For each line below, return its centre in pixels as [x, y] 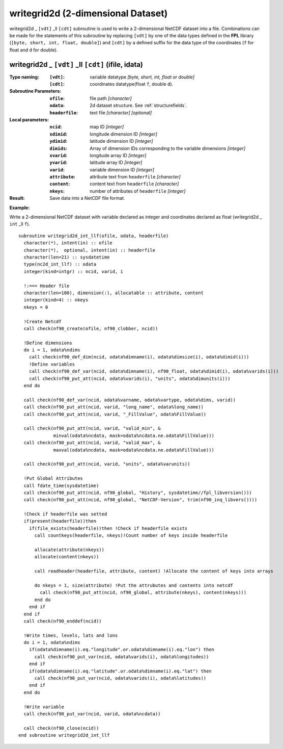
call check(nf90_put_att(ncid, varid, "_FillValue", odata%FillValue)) [115, 414]
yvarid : [59, 163]
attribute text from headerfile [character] [135, 177]
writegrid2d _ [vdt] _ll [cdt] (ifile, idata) [76, 64]
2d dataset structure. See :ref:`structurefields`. [139, 106]
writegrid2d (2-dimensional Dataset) [89, 13]
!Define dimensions [48, 343]
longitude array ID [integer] [118, 155]
